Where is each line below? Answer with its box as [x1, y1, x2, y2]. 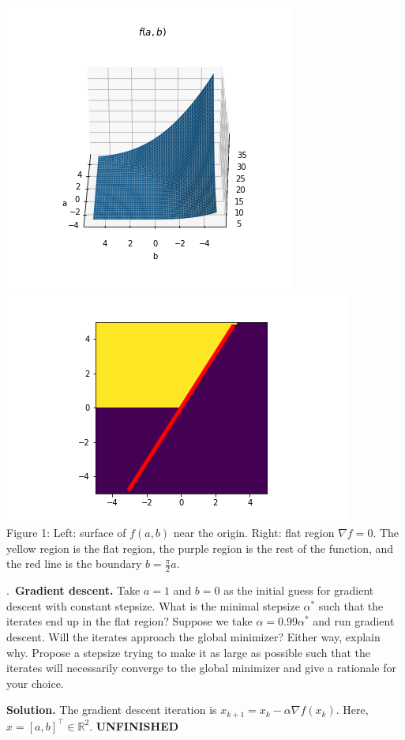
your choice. [6, 674, 64, 691]
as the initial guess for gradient [223, 582, 374, 599]
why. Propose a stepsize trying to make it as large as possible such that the [6, 644, 370, 660]
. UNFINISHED [89, 717, 179, 734]
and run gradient [313, 613, 395, 629]
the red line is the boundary [6, 555, 142, 572]
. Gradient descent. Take [6, 582, 141, 599]
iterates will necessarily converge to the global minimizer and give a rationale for [6, 659, 396, 676]
